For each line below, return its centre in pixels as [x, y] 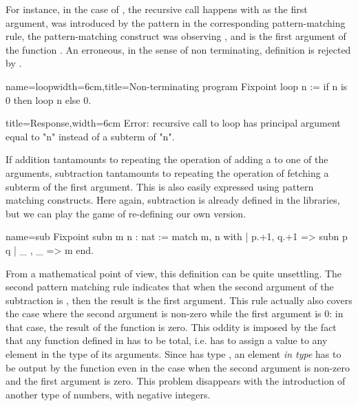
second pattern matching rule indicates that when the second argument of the [170, 287]
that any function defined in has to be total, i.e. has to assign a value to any [167, 340]
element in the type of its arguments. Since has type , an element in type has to [173, 354]
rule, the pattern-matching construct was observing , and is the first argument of [176, 36]
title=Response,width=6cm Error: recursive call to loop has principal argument [173, 123]
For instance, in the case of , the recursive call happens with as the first [157, 9]
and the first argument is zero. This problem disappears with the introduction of [176, 381]
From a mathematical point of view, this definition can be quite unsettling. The [174, 273]
